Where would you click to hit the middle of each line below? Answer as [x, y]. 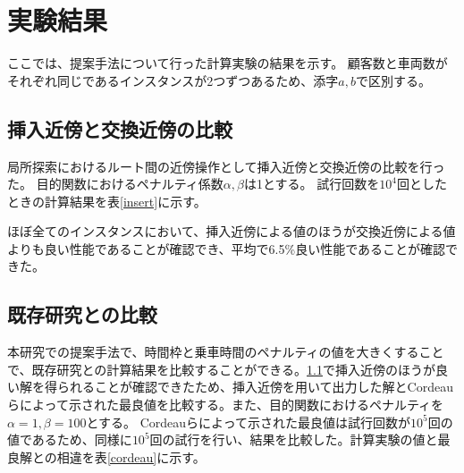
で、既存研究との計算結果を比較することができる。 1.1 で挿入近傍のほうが [221, 369]
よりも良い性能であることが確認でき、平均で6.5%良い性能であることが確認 [227, 248]
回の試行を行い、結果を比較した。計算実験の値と [294, 439]
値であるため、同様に [70, 439]
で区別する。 [393, 80]
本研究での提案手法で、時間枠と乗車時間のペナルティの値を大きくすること [226, 352]
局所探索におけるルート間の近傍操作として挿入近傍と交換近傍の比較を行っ [226, 166]
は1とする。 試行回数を [312, 184]
